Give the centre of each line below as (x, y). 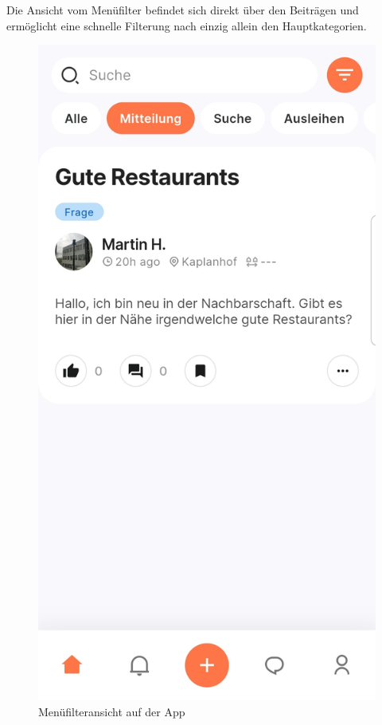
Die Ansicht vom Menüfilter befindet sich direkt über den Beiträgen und (183, 10)
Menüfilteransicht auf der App (112, 712)
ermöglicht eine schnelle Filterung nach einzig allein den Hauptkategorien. (187, 25)
